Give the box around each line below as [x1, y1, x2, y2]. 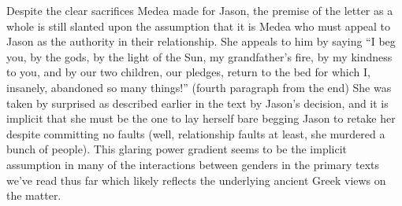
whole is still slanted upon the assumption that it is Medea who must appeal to [6, 17, 391, 34]
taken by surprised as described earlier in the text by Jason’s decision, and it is [6, 94, 389, 111]
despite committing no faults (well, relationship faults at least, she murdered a [6, 125, 385, 142]
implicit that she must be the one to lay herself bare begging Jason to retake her [6, 110, 396, 127]
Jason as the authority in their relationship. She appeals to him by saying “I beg [6, 33, 396, 50]
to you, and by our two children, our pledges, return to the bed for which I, [6, 64, 370, 80]
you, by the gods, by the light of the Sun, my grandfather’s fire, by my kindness [6, 48, 393, 64]
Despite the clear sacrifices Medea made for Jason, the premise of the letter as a [6, 2, 393, 18]
